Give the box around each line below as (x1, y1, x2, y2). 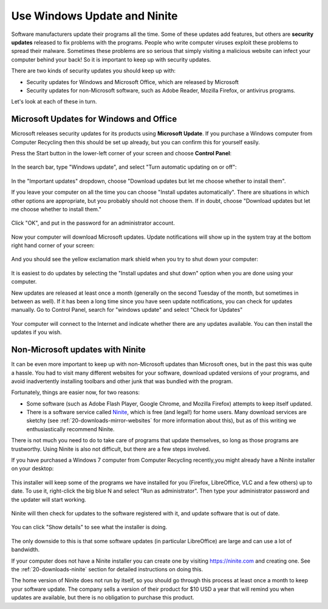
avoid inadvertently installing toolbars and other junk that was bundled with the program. (11, 378, 233, 385)
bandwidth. (11, 546, 39, 554)
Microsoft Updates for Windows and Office (11, 114, 177, 124)
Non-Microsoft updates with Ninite (11, 345, 146, 355)
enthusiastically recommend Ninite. (26, 425, 115, 432)
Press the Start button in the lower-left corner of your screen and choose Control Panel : (11, 149, 232, 157)
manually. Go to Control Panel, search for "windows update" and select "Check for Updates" (11, 306, 243, 314)
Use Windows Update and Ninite (11, 9, 179, 23)
